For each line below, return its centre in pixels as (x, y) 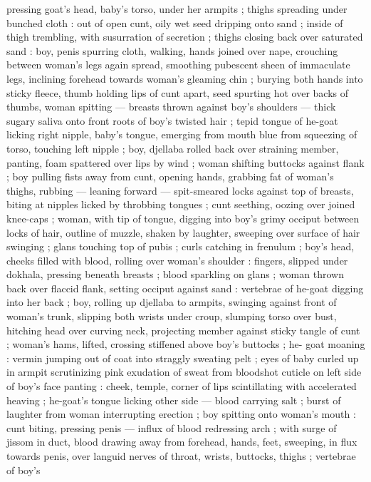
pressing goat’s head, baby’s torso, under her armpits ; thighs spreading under (177, 9)
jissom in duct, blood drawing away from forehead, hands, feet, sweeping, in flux (182, 442)
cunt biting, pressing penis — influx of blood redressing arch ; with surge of (172, 427)
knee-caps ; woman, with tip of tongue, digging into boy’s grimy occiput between (183, 218)
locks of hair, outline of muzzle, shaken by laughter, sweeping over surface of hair (183, 232)
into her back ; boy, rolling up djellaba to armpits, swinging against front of (172, 302)
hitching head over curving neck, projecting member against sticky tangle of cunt (183, 330)
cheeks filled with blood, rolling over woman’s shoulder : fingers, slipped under (177, 260)
